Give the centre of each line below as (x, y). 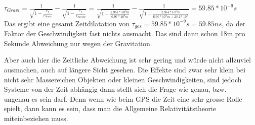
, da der (234, 23)
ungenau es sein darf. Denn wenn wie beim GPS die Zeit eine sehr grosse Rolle (123, 98)
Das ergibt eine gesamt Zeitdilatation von (67, 23)
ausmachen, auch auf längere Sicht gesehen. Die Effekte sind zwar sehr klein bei (125, 69)
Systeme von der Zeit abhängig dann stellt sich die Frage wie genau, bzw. (115, 89)
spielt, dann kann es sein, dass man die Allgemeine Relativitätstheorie (110, 108)
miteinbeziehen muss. (36, 118)
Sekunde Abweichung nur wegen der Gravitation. (78, 43)
